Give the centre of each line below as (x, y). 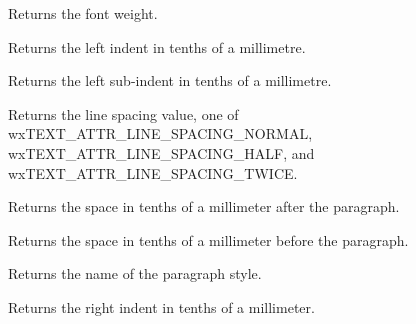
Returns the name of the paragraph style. (135, 273)
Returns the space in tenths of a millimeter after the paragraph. (204, 206)
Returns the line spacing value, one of (123, 113)
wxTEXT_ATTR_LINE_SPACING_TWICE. (153, 172)
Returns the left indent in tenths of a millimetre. (157, 46)
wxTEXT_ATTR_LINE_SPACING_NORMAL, (160, 133)
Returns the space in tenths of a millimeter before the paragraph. (208, 239)
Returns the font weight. (83, 13)
